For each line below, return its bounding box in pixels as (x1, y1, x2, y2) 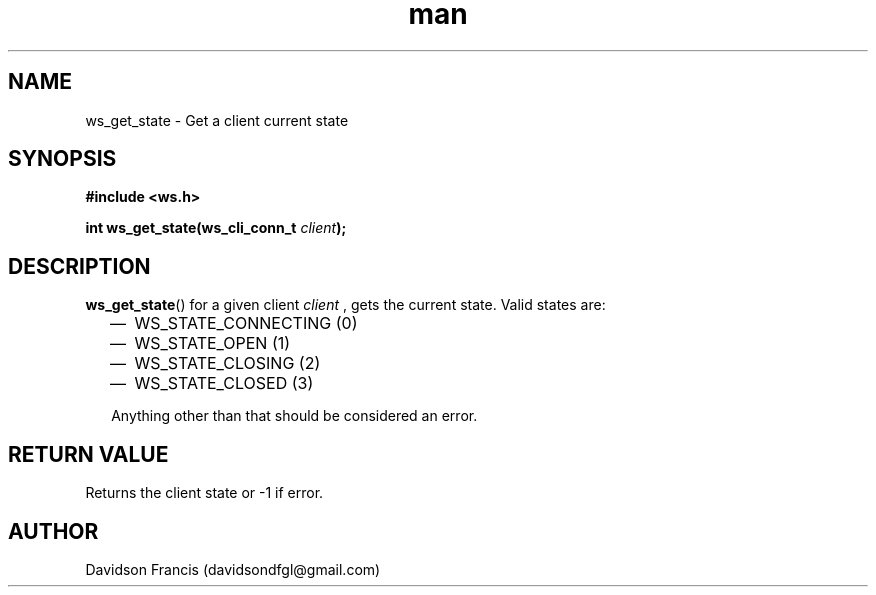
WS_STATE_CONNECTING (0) (134, 313, 358, 334)
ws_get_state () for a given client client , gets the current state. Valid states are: (85, 296, 606, 314)
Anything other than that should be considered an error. (111, 407, 478, 425)
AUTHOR (8, 518, 99, 544)
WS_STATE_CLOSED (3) (134, 373, 314, 394)
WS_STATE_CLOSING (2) (134, 353, 321, 374)
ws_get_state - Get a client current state (85, 111, 349, 129)
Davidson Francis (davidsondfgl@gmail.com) (85, 560, 381, 578)
